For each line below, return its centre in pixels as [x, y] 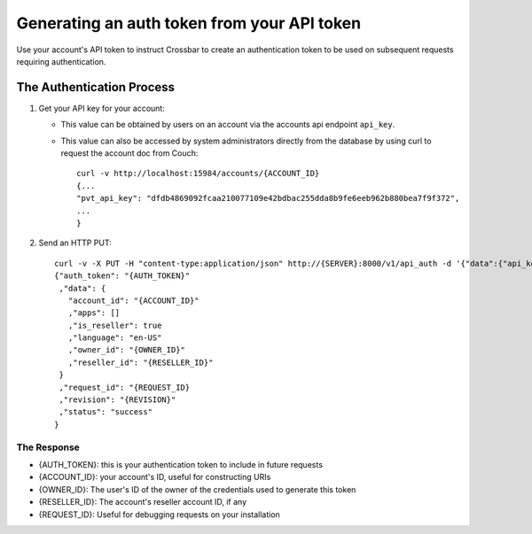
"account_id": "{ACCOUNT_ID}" [133, 300]
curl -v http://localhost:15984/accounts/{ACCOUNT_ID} [198, 174]
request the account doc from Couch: [129, 153]
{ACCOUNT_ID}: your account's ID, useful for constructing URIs [155, 477]
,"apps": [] [94, 313]
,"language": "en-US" [115, 338]
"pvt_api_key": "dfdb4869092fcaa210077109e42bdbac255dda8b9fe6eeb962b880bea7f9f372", [268, 198]
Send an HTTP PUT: [75, 243]
